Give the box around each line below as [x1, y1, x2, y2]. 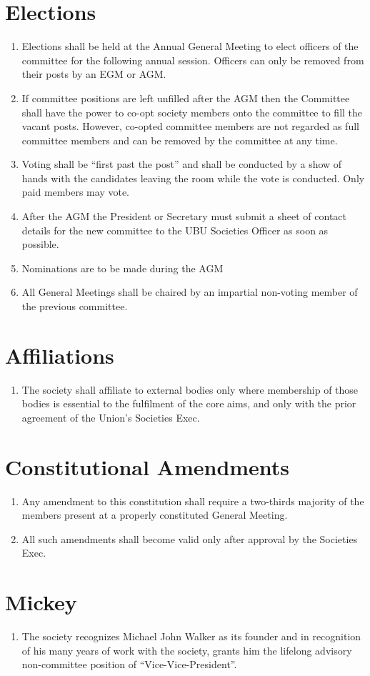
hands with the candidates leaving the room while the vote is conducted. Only [21, 170, 365, 185]
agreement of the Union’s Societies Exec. [21, 409, 200, 424]
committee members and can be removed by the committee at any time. [21, 132, 338, 147]
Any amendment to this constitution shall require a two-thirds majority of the [21, 493, 364, 508]
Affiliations [5, 340, 114, 369]
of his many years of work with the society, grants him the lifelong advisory [21, 642, 352, 657]
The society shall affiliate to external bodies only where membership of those [21, 382, 359, 397]
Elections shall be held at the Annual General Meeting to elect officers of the [21, 39, 359, 54]
